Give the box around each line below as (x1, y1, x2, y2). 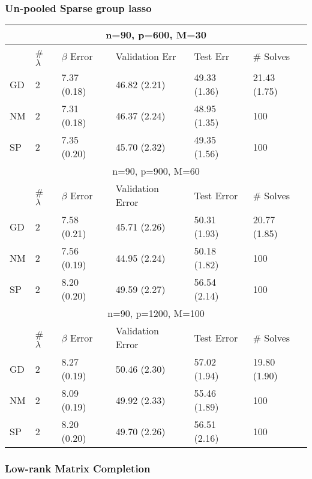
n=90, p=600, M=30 (106, 28, 206, 42)
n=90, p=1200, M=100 (107, 306, 205, 321)
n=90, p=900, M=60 (112, 164, 200, 178)
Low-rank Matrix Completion (5, 461, 151, 476)
